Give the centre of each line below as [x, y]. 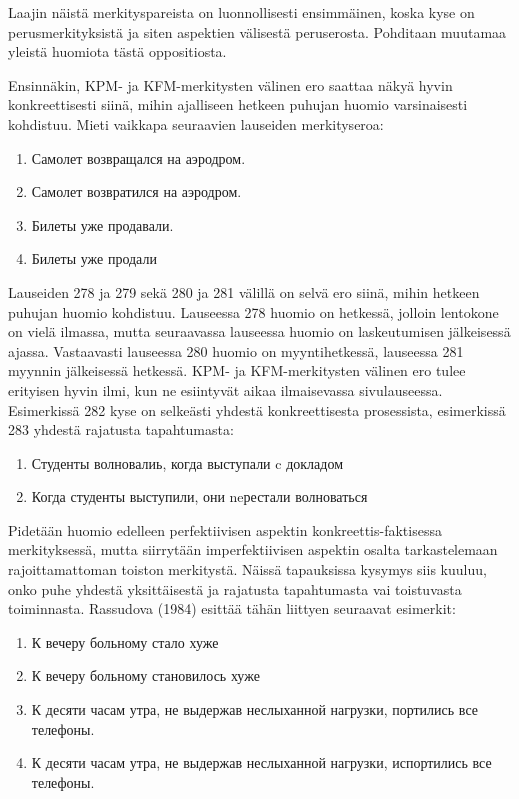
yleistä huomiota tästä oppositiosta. [117, 51]
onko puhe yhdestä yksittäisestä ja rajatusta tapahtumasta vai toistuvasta [235, 588]
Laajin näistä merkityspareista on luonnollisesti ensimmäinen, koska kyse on [241, 12]
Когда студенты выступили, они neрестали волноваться [199, 496]
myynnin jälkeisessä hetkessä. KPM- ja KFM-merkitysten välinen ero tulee [237, 370]
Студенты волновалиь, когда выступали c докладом [187, 462]
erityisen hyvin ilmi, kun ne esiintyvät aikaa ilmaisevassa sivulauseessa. [225, 389]
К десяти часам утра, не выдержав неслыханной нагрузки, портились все [254, 709]
